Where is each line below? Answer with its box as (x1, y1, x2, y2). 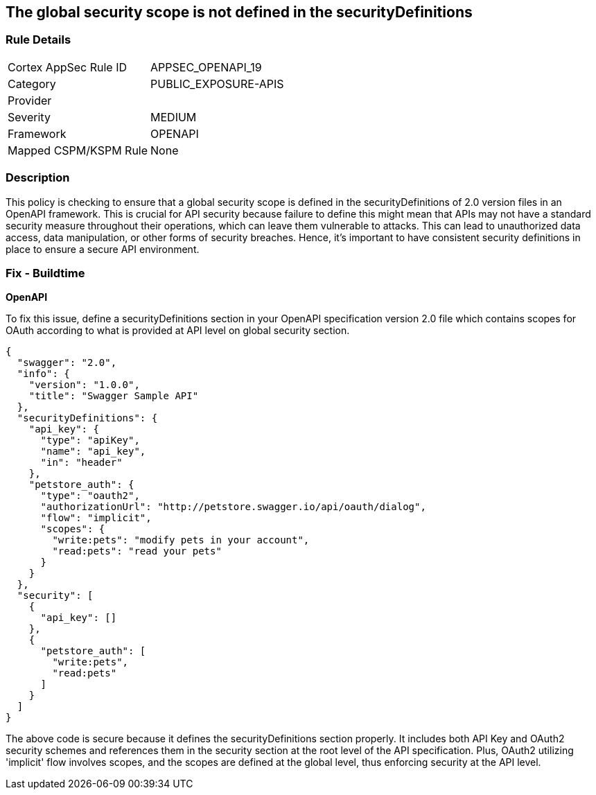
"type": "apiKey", (40, 435, 140, 446)
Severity (8, 110, 51, 124)
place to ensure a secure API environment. (6, 243, 200, 255)
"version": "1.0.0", (28, 379, 140, 391)
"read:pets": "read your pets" (52, 545, 222, 557)
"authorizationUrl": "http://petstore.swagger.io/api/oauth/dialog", (40, 501, 426, 513)
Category (8, 76, 56, 91)
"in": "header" (40, 457, 123, 469)
